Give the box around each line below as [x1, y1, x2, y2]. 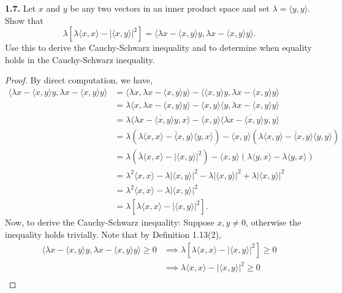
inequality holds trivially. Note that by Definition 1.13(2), [5, 228, 221, 241]
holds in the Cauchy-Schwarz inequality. [5, 53, 155, 66]
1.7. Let [5, 2, 36, 14]
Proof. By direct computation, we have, [5, 74, 153, 86]
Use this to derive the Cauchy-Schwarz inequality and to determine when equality [5, 41, 312, 54]
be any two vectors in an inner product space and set [70, 2, 270, 14]
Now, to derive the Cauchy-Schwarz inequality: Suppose [5, 216, 215, 229]
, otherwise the [246, 216, 302, 229]
